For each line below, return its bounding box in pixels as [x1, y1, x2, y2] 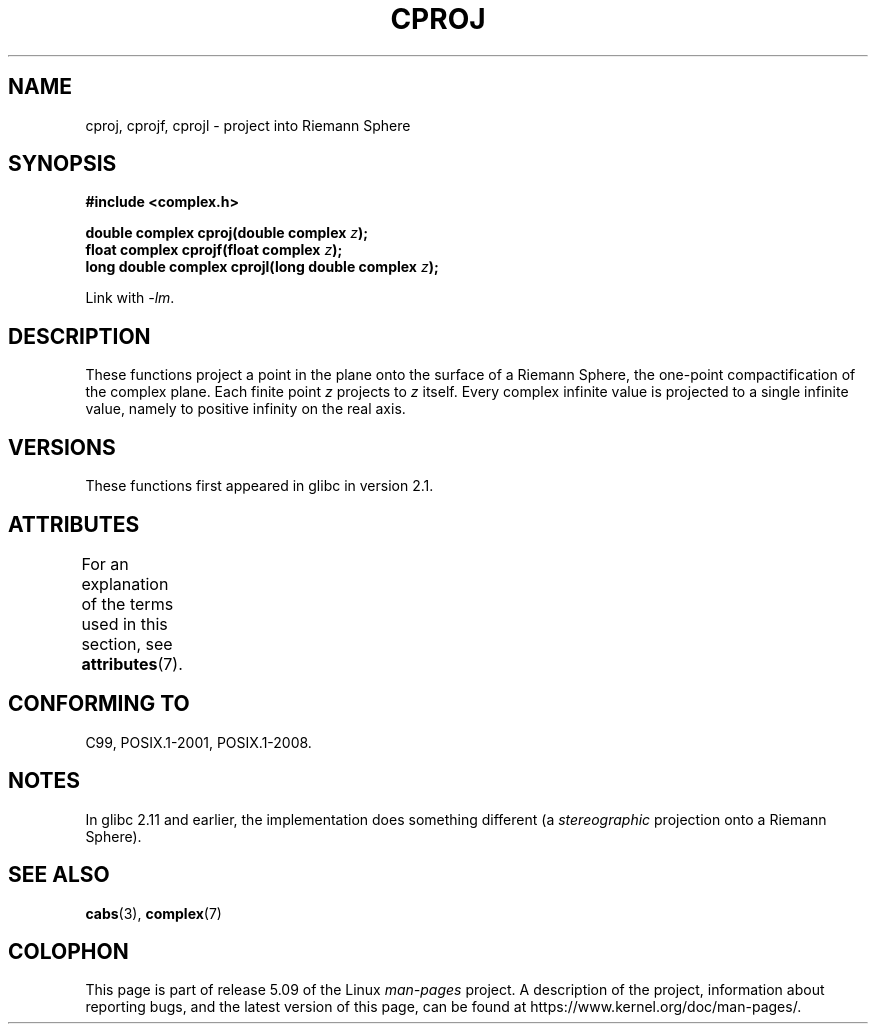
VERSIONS [8, 434, 116, 460]
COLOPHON [8, 938, 129, 964]
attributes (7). [81, 653, 183, 674]
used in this [81, 613, 168, 634]
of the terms [81, 593, 174, 614]
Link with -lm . [85, 289, 175, 307]
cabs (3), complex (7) [85, 904, 222, 922]
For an [81, 553, 129, 574]
